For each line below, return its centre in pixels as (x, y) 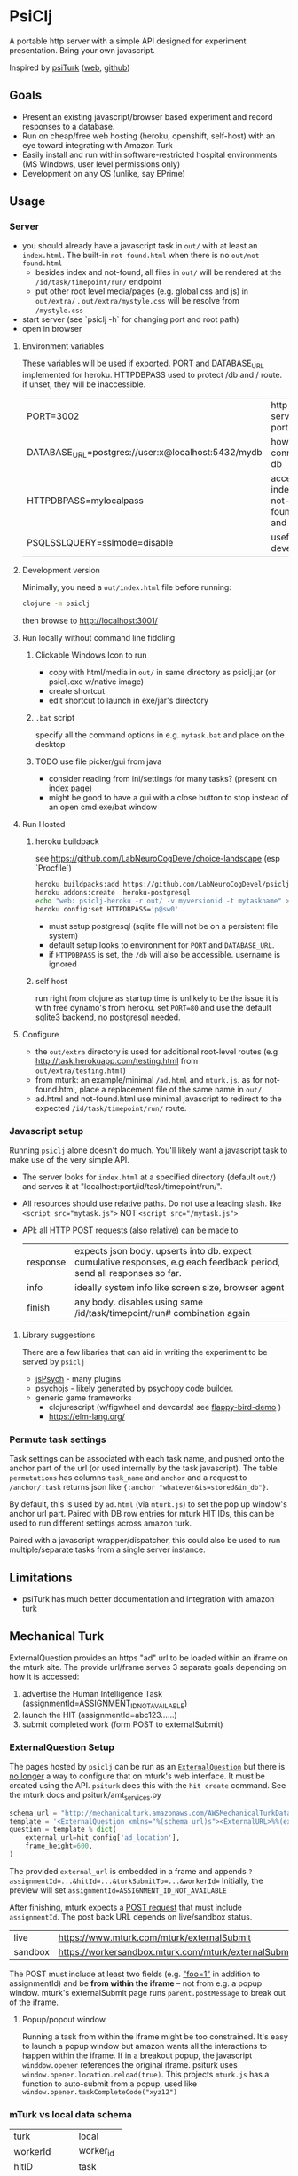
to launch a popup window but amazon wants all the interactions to (145, 2046)
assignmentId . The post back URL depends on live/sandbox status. (131, 1916)
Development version (61, 571)
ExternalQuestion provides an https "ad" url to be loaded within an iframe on (149, 1658)
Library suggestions (59, 1335)
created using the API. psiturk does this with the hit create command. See (148, 1785)
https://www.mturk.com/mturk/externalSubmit (154, 1937)
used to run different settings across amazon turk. (101, 1523)
